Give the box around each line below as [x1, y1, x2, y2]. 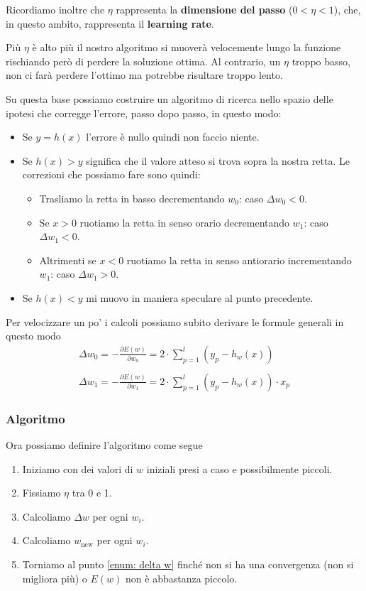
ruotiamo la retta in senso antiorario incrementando [126, 252, 352, 267]
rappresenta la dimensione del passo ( [116, 2, 293, 16]
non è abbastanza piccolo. [126, 570, 238, 585]
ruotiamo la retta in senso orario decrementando [79, 215, 290, 229]
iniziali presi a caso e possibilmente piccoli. [146, 461, 333, 476]
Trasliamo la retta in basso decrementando [39, 190, 225, 205]
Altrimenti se [39, 252, 96, 267]
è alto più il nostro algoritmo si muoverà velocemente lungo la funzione [32, 40, 341, 55]
